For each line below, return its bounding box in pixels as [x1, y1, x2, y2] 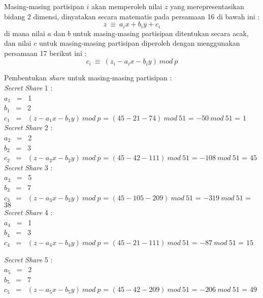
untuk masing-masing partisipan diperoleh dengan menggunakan [39, 38, 240, 48]
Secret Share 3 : [4, 162, 53, 172]
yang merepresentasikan [170, 1, 244, 11]
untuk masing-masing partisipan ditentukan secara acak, [73, 27, 249, 38]
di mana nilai [4, 27, 45, 38]
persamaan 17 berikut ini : [4, 47, 87, 58]
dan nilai [4, 38, 31, 48]
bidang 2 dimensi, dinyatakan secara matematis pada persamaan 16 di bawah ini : [4, 11, 260, 21]
